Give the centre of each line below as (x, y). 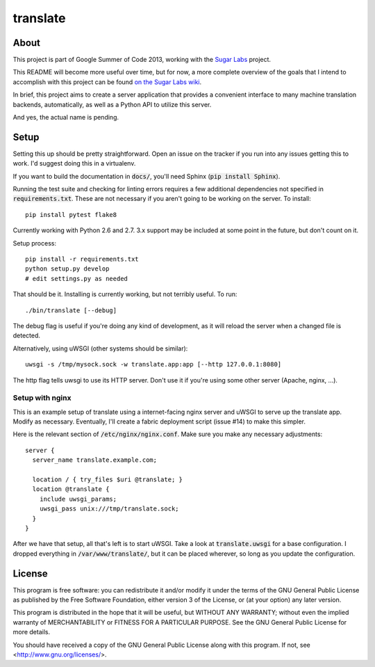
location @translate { (71, 489)
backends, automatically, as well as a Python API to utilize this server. (112, 104)
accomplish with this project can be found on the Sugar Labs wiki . (107, 82)
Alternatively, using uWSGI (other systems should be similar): (100, 348)
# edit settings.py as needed (77, 279)
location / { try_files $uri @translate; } (108, 480)
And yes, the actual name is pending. (66, 118)
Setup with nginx (42, 398)
